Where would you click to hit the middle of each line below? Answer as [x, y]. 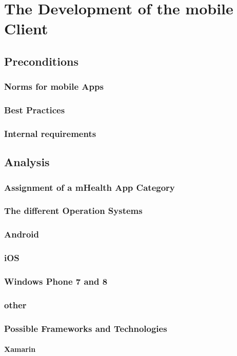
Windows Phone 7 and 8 [56, 281]
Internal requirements [50, 133]
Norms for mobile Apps [54, 86]
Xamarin [20, 349]
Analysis [27, 162]
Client [26, 28]
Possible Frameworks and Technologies [86, 328]
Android [22, 234]
